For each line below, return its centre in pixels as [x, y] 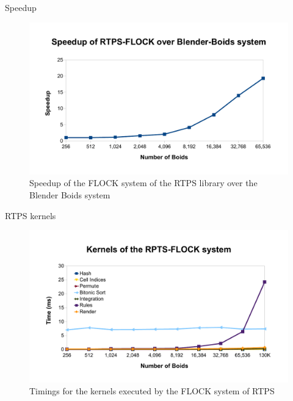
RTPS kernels [31, 215]
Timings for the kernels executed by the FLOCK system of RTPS [152, 391]
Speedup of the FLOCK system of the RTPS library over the [143, 183]
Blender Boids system [70, 195]
